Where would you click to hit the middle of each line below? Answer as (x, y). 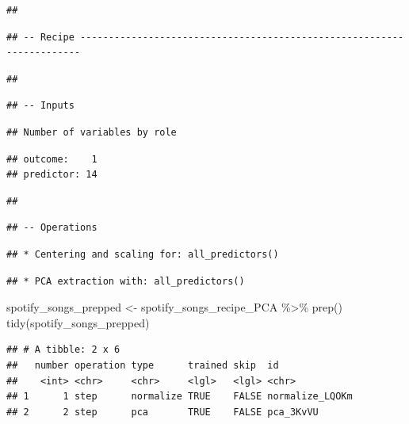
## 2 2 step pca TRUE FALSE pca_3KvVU (162, 412)
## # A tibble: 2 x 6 (63, 350)
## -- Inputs (40, 106)
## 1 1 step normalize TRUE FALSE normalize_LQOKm (180, 397)
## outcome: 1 (52, 159)
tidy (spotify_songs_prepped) (78, 322)
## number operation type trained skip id (143, 365)
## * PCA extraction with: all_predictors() (126, 281)
